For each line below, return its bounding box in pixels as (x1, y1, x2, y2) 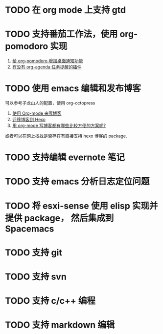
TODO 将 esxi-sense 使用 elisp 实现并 (5, 200, 158, 211)
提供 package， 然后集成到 (5, 212, 114, 224)
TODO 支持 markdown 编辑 (5, 319, 115, 331)
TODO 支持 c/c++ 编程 (5, 295, 95, 307)
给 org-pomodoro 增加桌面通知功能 (12, 58, 83, 64)
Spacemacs (5, 223, 54, 234)
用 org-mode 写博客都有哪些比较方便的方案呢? (12, 123, 106, 128)
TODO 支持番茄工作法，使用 (5, 29, 118, 40)
